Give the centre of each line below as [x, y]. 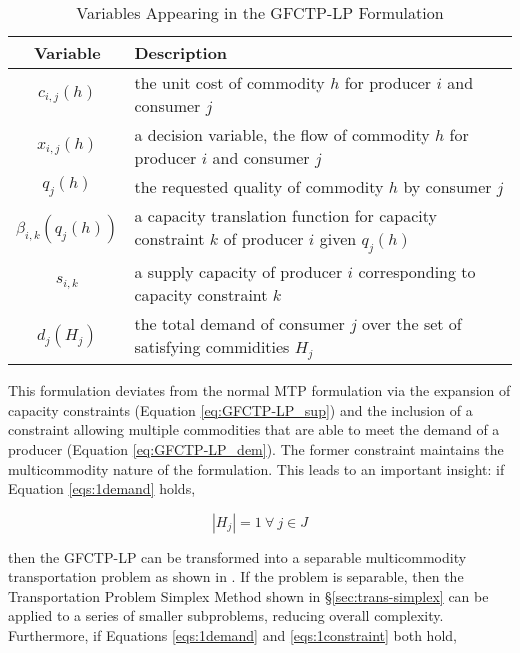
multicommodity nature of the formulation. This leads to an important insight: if [256, 468]
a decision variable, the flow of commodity [282, 134]
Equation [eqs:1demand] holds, [102, 488]
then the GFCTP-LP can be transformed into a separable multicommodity [237, 556]
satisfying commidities [212, 347]
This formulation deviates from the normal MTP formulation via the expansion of [259, 390]
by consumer [447, 186]
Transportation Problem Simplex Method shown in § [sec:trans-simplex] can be [248, 595]
